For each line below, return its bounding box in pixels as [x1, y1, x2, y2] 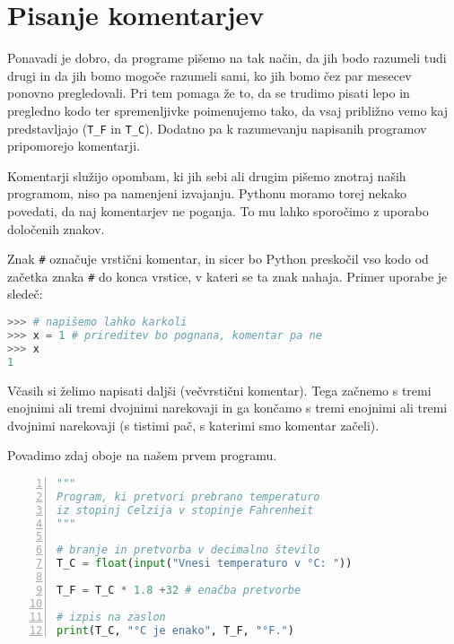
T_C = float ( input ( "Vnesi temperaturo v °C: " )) [57, 557, 353, 570]
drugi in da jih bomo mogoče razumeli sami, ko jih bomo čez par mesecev [7, 65, 412, 84]
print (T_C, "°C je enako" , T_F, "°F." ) [57, 623, 294, 637]
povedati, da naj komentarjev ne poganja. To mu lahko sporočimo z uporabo [7, 201, 429, 220]
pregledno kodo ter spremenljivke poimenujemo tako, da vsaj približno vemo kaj [7, 100, 449, 119]
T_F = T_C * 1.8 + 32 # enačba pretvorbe [57, 583, 301, 596]
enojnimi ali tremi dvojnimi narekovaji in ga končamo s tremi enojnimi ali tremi [7, 398, 448, 417]
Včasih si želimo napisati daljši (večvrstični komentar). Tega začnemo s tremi [7, 380, 432, 399]
